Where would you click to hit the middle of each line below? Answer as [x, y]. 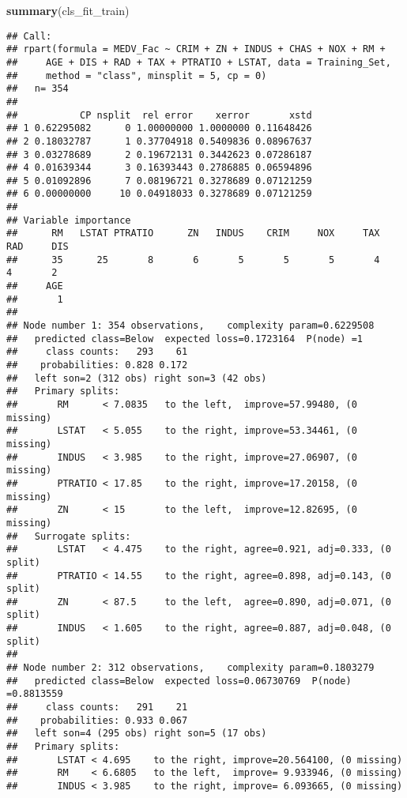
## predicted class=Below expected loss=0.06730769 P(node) [179, 681]
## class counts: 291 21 [97, 708]
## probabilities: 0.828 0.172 [97, 365]
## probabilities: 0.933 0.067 [97, 720]
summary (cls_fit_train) [68, 10]
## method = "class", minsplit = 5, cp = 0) [137, 75]
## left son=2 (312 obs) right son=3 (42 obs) [137, 378]
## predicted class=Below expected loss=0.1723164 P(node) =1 [185, 339]
